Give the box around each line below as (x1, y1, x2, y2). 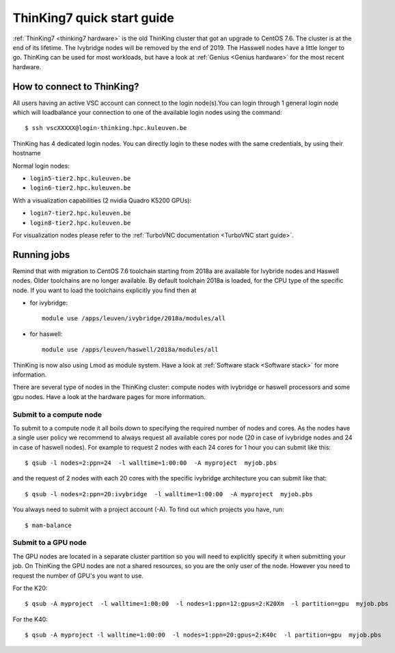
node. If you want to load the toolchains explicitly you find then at (12, 286, 197, 294)
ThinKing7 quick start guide (12, 10, 174, 25)
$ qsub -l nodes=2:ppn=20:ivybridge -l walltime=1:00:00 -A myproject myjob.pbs (25, 490, 314, 498)
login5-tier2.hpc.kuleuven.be (29, 175, 131, 182)
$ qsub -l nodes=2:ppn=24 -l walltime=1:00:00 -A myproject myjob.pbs (25, 459, 277, 467)
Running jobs (12, 248, 70, 260)
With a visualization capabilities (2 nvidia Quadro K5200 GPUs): (12, 196, 191, 205)
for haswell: (29, 329, 63, 338)
